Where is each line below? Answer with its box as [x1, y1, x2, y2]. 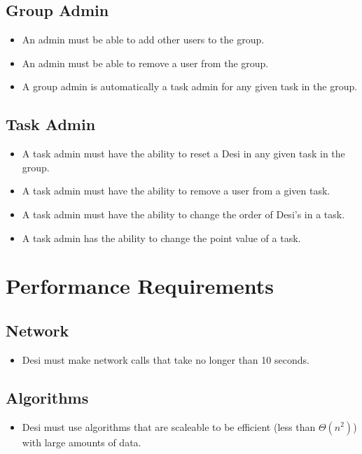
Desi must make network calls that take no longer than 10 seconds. [22, 352, 309, 367]
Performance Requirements [6, 271, 274, 300]
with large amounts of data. [22, 434, 141, 449]
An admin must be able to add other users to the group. [22, 32, 265, 47]
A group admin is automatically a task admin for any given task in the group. [22, 79, 358, 94]
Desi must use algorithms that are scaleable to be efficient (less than [22, 419, 316, 434]
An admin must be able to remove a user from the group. [22, 55, 269, 70]
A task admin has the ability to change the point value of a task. [22, 230, 301, 245]
